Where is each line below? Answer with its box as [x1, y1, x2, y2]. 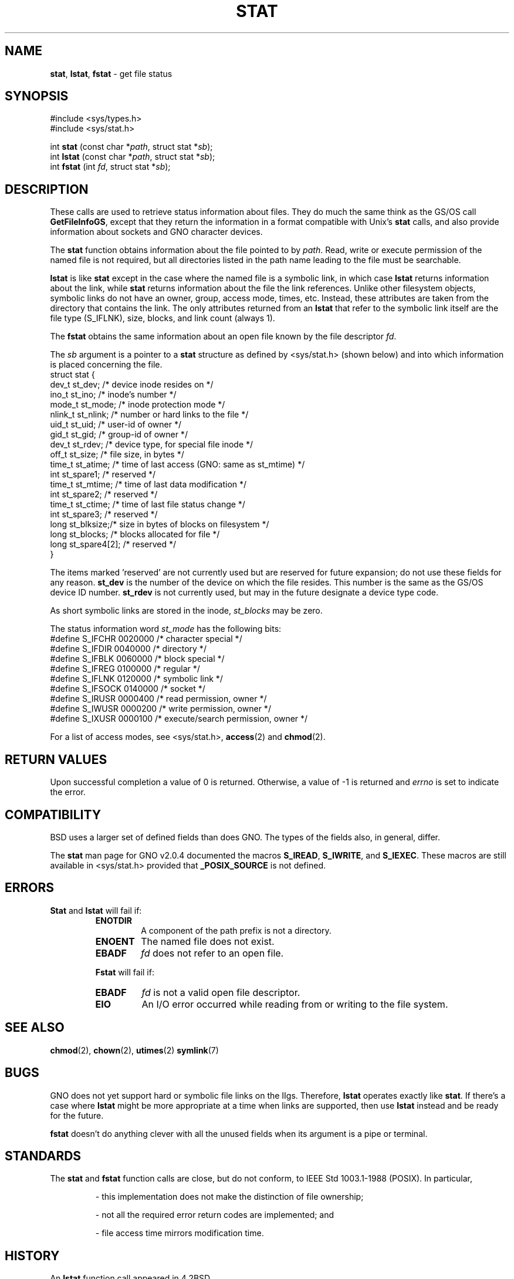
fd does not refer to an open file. [141, 947, 284, 959]
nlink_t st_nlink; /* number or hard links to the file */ [50, 409, 249, 420]
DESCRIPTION [5, 181, 89, 197]
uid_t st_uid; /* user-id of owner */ [50, 419, 181, 430]
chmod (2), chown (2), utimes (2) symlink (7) [50, 1045, 219, 1055]
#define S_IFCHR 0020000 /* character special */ [50, 634, 242, 644]
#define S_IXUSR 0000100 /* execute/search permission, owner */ [50, 713, 308, 724]
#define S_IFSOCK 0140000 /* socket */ [50, 684, 205, 694]
